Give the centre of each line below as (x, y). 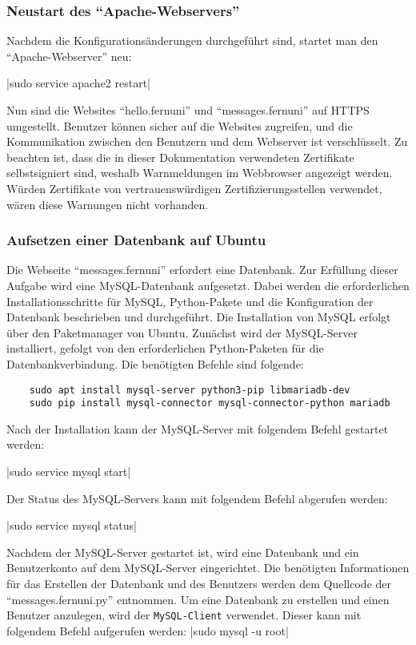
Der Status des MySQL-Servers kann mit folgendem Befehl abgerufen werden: (197, 498)
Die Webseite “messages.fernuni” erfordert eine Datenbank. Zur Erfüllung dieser (202, 270)
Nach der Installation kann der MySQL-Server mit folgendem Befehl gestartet (198, 428)
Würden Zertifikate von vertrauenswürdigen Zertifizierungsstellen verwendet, (194, 188)
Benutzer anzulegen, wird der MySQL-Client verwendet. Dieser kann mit (184, 615)
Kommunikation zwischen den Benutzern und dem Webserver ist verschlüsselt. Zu (207, 141)
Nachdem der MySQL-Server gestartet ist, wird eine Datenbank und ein (183, 552)
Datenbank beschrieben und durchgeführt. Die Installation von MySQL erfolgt (199, 317)
